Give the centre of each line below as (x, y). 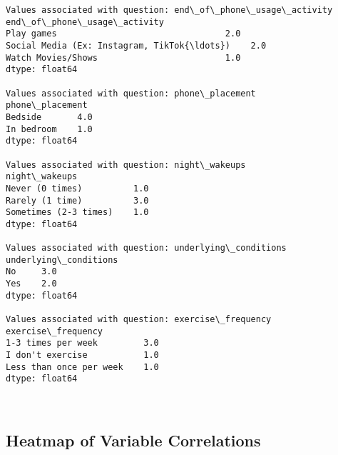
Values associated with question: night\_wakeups (126, 165)
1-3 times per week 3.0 (82, 343)
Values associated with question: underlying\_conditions (146, 248)
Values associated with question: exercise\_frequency (139, 320)
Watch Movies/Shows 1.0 (123, 57)
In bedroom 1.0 (49, 129)
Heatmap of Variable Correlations (133, 440)
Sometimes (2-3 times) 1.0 (77, 212)
